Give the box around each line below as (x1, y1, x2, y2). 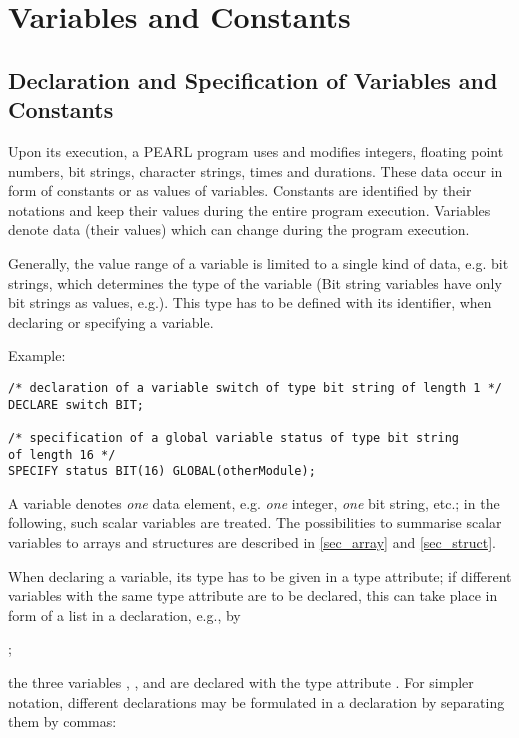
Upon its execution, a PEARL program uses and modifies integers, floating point (8, 140, 504, 161)
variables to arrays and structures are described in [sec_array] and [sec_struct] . (8, 532, 496, 553)
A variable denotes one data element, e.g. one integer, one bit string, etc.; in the (8, 492, 500, 513)
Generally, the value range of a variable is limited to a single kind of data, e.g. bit (8, 252, 509, 273)
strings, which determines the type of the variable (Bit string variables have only (8, 272, 502, 293)
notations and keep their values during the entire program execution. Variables (8, 199, 491, 220)
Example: (8, 345, 66, 366)
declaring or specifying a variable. (8, 311, 214, 332)
